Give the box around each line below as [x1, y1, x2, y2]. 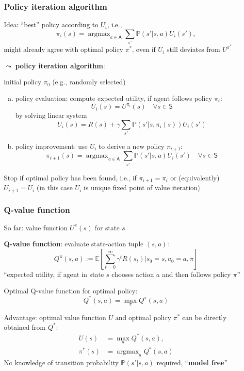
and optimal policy [115, 312, 171, 322]
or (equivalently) [170, 172, 220, 182]
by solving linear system [15, 110, 87, 120]
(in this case [36, 182, 73, 193]
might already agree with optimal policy [4, 44, 123, 54]
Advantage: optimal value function [4, 312, 106, 322]
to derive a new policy [98, 141, 164, 151]
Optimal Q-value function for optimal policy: [4, 285, 138, 295]
